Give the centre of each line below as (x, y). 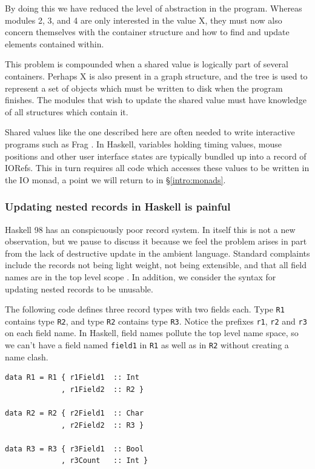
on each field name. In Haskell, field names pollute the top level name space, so (152, 333)
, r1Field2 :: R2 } (103, 389)
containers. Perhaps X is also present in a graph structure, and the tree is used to (156, 76)
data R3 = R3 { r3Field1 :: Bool (75, 449)
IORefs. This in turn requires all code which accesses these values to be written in (157, 168)
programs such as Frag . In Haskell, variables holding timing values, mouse (144, 143)
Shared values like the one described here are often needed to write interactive (150, 132)
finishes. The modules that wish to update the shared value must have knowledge (156, 100)
